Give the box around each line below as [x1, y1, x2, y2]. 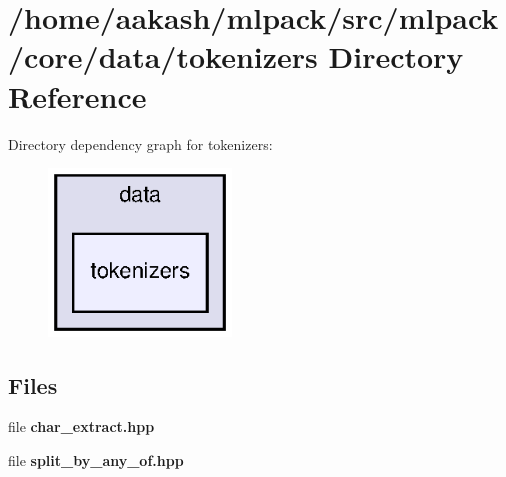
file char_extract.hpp [8, 416, 155, 437]
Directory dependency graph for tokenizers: [8, 133, 273, 154]
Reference [8, 75, 147, 116]
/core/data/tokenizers [8, 36, 318, 77]
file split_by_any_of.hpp [8, 449, 184, 470]
